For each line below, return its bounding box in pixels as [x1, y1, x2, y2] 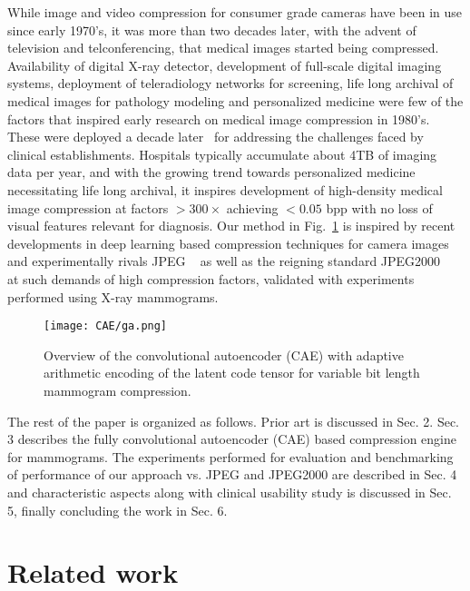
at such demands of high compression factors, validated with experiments [7, 269, 415, 288]
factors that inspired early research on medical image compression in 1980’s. [7, 109, 430, 128]
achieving [226, 198, 279, 217]
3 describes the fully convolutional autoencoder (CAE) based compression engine [7, 429, 456, 448]
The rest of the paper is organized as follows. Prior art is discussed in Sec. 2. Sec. [7, 411, 460, 430]
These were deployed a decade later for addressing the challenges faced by [7, 127, 424, 146]
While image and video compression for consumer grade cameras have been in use [7, 3, 463, 21]
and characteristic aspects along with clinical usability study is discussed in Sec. [7, 482, 452, 501]
